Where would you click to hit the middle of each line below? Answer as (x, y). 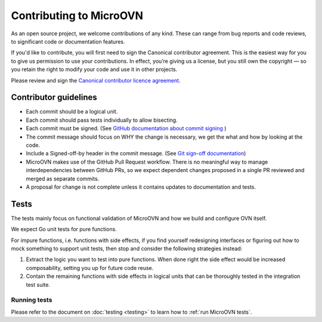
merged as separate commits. (63, 179)
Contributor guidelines (54, 98)
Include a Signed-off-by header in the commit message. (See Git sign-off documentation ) (136, 154)
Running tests (32, 300)
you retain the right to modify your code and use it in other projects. (94, 69)
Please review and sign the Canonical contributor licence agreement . (96, 80)
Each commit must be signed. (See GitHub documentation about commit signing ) (126, 128)
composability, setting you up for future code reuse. (90, 268)
